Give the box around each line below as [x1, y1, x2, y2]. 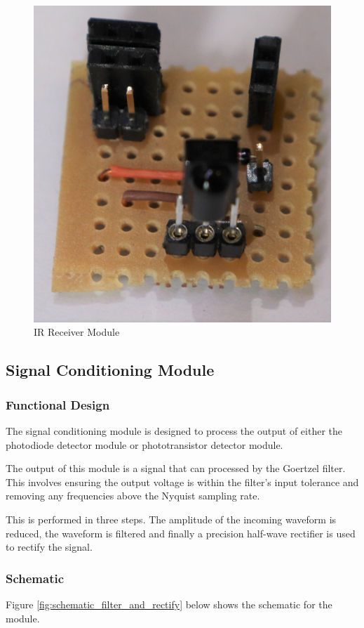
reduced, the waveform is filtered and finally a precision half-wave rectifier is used [6, 525, 356, 540]
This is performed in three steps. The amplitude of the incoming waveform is [6, 512, 337, 526]
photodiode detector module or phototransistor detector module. [6, 437, 283, 452]
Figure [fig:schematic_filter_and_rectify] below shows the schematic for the [6, 597, 332, 611]
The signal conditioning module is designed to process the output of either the [6, 424, 342, 438]
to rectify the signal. [6, 539, 93, 554]
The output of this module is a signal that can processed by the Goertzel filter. [6, 461, 346, 476]
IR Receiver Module [34, 325, 120, 339]
